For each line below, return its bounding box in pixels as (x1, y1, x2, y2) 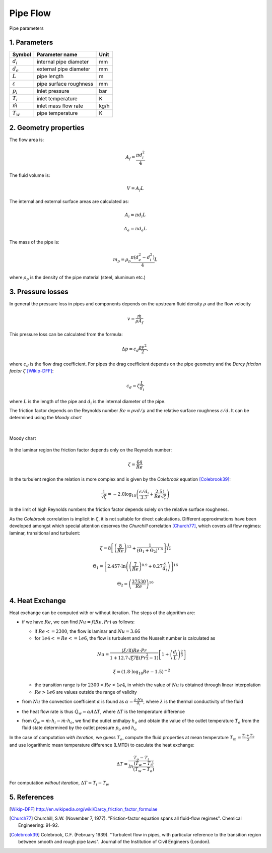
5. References (9, 793, 54, 801)
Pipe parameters (9, 25, 44, 31)
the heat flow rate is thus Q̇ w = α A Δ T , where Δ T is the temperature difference (22, 708, 185, 715)
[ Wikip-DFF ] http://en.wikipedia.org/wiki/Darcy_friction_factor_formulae (9, 806, 158, 812)
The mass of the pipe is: (9, 239, 60, 245)
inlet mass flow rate (37, 102, 83, 109)
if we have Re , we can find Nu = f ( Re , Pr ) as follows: (22, 619, 135, 625)
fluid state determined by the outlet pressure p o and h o (22, 725, 137, 732)
